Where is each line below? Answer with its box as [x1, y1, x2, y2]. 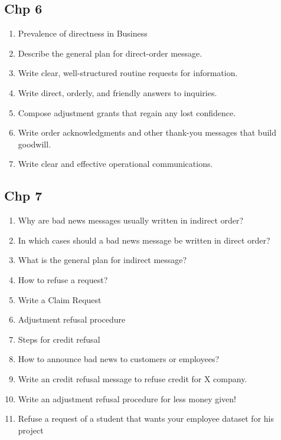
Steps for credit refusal [18, 333, 100, 345]
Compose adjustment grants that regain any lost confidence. [18, 106, 236, 119]
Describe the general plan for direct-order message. [18, 47, 202, 59]
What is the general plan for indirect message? [18, 254, 187, 266]
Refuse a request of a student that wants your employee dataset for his [18, 412, 274, 425]
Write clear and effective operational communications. [18, 157, 213, 170]
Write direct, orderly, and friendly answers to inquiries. [18, 86, 217, 98]
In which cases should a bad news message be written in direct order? [18, 234, 270, 246]
